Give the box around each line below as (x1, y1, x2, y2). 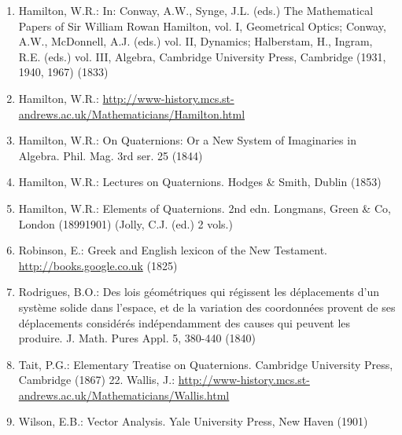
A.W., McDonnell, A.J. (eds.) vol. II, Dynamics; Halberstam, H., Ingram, (18, 33, 373, 49)
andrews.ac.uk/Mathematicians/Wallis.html (18, 386, 230, 403)
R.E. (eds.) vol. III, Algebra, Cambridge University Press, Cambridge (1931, (18, 48, 386, 64)
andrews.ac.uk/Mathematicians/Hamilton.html (18, 105, 245, 122)
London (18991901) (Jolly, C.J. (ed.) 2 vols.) (18, 215, 233, 232)
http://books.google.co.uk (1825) (18, 257, 178, 273)
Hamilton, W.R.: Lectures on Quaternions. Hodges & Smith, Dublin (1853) (18, 174, 382, 190)
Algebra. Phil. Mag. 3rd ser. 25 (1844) (18, 147, 203, 163)
